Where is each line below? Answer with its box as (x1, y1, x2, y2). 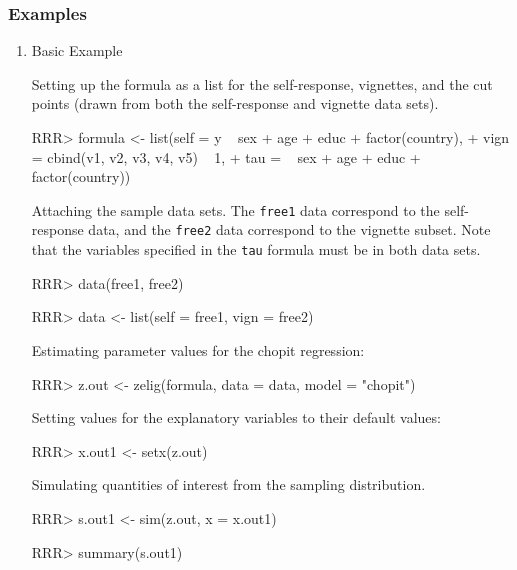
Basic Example (31, 40, 123, 61)
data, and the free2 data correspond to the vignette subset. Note (88, 219, 491, 240)
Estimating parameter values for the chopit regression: (31, 339, 365, 360)
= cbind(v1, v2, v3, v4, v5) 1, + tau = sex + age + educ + (31, 146, 421, 167)
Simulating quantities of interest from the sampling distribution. (31, 474, 426, 495)
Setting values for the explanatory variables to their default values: (31, 407, 441, 428)
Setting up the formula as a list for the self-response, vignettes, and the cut (31, 73, 493, 94)
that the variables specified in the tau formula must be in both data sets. (31, 239, 481, 260)
